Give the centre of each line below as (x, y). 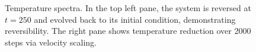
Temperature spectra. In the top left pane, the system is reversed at (128, 8)
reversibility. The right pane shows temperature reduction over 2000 (128, 31)
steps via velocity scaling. (51, 42)
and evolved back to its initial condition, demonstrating (135, 19)
